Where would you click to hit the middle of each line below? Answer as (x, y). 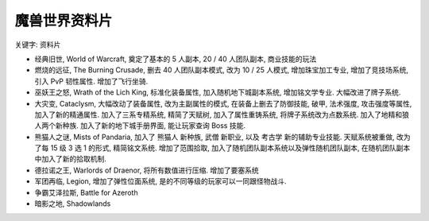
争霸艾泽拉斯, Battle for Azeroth (86, 192)
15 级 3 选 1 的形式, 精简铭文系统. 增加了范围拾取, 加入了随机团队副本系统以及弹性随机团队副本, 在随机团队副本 (230, 148)
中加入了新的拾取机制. (71, 159)
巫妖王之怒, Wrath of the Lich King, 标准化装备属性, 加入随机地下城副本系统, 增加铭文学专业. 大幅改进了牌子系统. (218, 92)
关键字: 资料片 (38, 45)
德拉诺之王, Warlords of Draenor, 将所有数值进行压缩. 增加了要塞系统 (147, 170)
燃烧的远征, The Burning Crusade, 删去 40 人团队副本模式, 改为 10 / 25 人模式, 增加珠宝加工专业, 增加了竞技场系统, (222, 70)
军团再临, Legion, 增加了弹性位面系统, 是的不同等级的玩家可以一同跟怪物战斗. (160, 181)
